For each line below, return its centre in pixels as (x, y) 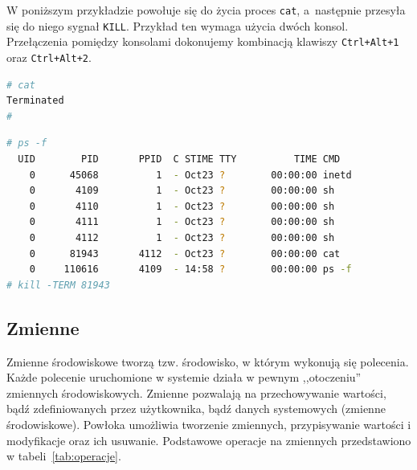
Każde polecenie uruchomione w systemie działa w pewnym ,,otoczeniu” (184, 377)
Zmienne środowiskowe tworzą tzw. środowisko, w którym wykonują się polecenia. (208, 361)
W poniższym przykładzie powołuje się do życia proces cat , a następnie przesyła (206, 10)
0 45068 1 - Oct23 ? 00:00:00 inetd (190, 175)
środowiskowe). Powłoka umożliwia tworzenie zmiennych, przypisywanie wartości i (209, 424)
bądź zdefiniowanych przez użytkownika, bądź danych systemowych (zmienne (196, 409)
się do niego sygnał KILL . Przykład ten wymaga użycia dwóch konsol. (178, 25)
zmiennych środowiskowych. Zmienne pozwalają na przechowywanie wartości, (196, 392)
